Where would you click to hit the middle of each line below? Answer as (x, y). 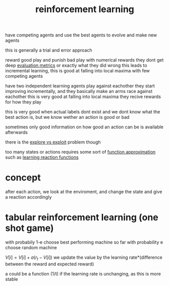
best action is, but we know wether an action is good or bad (67, 117)
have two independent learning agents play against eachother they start (80, 86)
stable (12, 279)
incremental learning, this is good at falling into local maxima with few (77, 71)
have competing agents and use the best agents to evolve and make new (81, 35)
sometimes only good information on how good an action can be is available (84, 127)
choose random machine (31, 248)
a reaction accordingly (29, 197)
